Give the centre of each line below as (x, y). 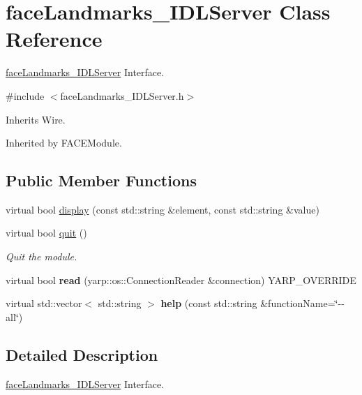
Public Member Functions (101, 180)
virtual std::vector (44, 303)
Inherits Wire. (36, 119)
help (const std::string (209, 303)
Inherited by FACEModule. (64, 143)
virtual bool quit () (46, 233)
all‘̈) (14, 316)
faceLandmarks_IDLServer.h (122, 95)
